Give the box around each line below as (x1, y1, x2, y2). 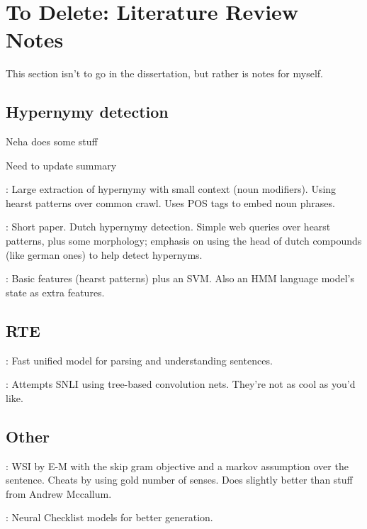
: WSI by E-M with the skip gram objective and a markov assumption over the (6, 458, 349, 473)
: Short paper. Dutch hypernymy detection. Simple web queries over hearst (6, 219, 331, 234)
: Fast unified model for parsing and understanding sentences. (6, 352, 273, 367)
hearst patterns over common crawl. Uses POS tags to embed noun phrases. (6, 195, 335, 210)
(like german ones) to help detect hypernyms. (6, 247, 203, 262)
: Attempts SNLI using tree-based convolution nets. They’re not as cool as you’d (6, 377, 356, 391)
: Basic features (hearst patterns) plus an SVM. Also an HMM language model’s (6, 271, 355, 286)
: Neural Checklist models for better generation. (6, 510, 213, 525)
